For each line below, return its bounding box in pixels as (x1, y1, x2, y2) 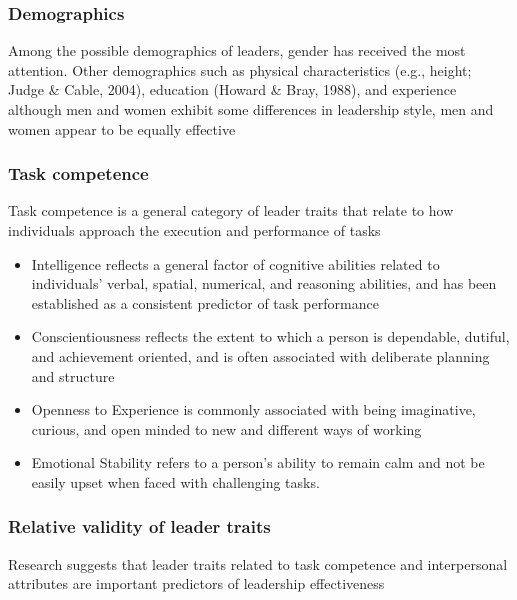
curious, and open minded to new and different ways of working (31, 418, 422, 439)
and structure (31, 365, 115, 386)
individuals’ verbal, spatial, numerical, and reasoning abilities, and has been (31, 273, 497, 294)
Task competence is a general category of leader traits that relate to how (8, 200, 454, 221)
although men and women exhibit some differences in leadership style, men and (8, 99, 494, 119)
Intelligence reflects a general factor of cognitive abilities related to (31, 253, 440, 274)
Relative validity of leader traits (8, 514, 271, 539)
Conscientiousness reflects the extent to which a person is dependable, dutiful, (31, 326, 510, 347)
